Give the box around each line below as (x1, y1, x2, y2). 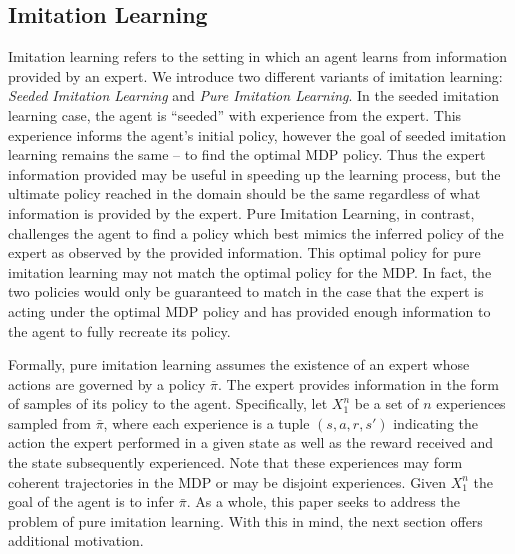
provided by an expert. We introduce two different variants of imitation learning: (8, 65, 503, 86)
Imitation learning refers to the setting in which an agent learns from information (8, 46, 508, 67)
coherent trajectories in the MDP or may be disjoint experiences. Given (8, 471, 447, 492)
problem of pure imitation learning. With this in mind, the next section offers (8, 510, 483, 531)
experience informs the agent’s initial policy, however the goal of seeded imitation (8, 124, 507, 145)
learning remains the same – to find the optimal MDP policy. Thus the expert (8, 144, 486, 165)
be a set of (354, 393, 419, 414)
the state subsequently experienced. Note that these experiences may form (8, 452, 463, 473)
